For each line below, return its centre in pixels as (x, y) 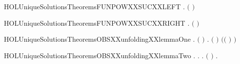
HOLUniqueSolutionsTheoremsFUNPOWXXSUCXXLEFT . (94, 6)
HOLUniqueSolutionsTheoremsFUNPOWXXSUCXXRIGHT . (97, 23)
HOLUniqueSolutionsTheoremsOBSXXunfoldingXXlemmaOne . (100, 39)
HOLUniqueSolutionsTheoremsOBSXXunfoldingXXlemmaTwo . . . (104, 55)
